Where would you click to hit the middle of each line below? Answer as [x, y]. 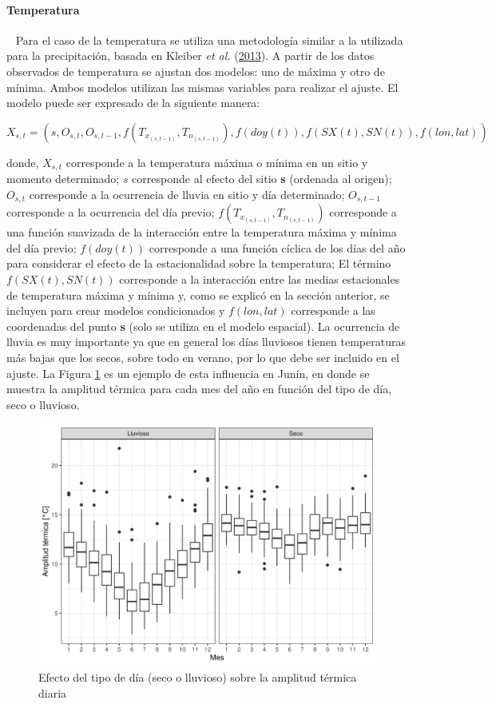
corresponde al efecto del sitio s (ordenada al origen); [262, 179]
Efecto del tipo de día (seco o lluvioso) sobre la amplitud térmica [198, 677]
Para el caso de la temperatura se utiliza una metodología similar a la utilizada [209, 40]
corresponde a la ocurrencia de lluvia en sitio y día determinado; [187, 194]
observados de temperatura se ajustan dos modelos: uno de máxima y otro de [196, 71]
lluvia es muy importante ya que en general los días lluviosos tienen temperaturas [206, 342]
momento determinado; [63, 179]
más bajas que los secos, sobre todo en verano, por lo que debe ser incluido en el [203, 358]
